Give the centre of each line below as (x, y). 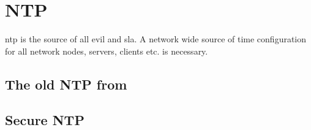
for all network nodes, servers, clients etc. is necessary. (107, 51)
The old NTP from (66, 84)
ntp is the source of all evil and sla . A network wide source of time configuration (156, 39)
